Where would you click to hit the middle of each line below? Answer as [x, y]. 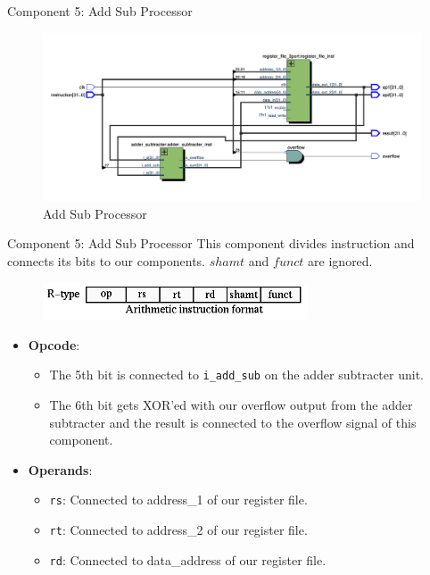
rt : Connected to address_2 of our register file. [178, 530]
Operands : [60, 469]
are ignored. [340, 260]
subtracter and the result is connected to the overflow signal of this [233, 422]
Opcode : [54, 344]
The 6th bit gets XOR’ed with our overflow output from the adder [231, 404]
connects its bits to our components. [106, 260]
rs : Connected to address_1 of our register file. [178, 500]
